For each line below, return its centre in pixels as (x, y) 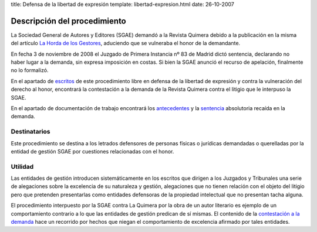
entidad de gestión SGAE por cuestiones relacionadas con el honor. (92, 151)
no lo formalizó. (30, 70)
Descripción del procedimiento (68, 21)
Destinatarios (31, 132)
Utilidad (22, 166)
